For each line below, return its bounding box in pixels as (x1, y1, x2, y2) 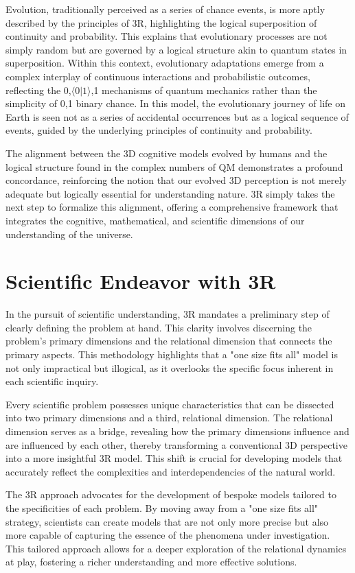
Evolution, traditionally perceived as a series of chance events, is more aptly (5, 2, 325, 16)
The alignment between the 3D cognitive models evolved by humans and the (5, 145, 328, 160)
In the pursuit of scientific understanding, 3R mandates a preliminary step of (5, 307, 330, 321)
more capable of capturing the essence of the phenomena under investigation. (5, 528, 330, 542)
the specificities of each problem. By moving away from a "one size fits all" (5, 500, 319, 515)
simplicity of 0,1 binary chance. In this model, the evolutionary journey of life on (5, 96, 346, 110)
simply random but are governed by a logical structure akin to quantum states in (5, 42, 347, 56)
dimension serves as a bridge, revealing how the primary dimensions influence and (5, 423, 350, 438)
